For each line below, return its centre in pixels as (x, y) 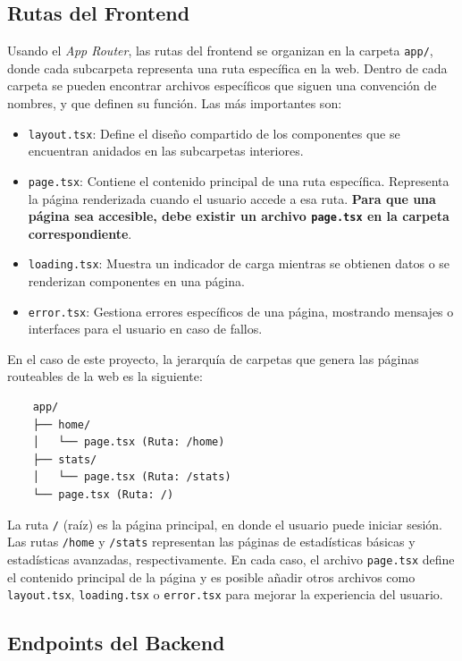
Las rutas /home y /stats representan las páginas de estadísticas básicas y (211, 542)
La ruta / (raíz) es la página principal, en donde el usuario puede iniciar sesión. (225, 524)
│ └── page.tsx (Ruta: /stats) (132, 477)
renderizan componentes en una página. (136, 281)
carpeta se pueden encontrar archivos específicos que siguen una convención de (222, 85)
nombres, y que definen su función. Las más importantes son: (175, 103)
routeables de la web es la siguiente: (105, 376)
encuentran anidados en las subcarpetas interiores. (166, 151)
